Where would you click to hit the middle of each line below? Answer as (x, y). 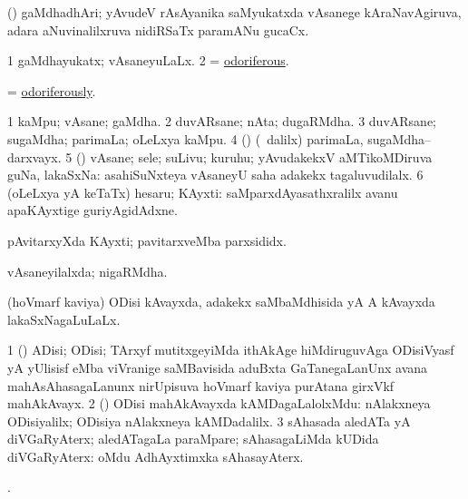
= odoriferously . (52, 90)
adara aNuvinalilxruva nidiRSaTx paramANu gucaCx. (158, 29)
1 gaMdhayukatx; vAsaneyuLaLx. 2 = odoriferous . (148, 60)
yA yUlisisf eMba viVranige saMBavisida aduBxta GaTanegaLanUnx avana (218, 367)
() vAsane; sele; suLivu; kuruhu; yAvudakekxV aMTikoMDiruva (254, 157)
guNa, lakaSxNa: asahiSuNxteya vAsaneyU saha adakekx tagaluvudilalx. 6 (215, 175)
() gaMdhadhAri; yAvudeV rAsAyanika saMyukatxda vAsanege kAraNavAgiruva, (234, 12)
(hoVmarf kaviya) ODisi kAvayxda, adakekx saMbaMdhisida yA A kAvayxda (221, 302)
